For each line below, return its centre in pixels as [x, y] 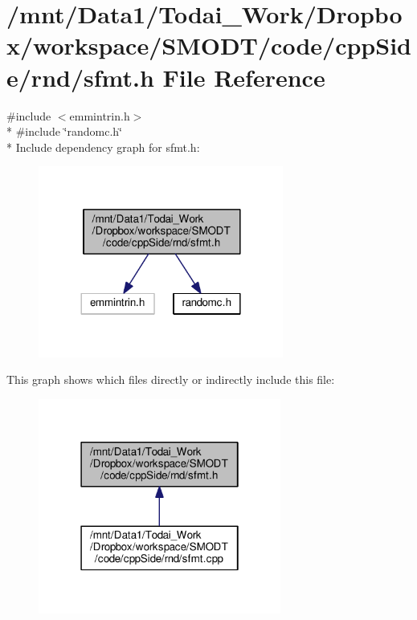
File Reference [244, 77]
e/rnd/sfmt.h [80, 77]
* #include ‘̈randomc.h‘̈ [64, 131]
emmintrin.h [100, 115]
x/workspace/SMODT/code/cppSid [209, 45]
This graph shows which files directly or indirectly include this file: [171, 379]
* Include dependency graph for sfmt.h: [103, 147]
